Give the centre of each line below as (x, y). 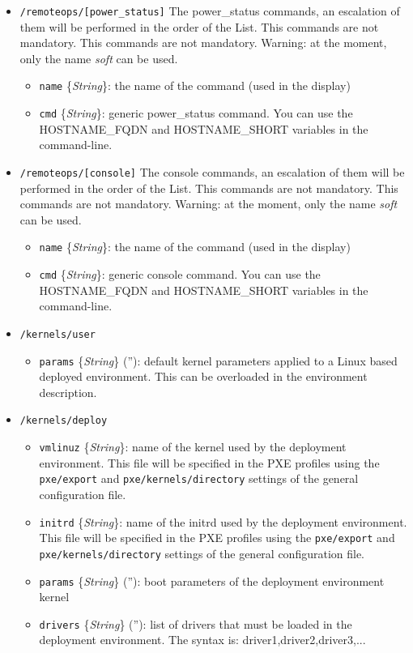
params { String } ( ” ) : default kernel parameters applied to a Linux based (218, 360)
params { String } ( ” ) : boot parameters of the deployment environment (212, 580)
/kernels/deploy (64, 421)
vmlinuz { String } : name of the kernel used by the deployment (193, 447)
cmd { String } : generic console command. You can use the (180, 274)
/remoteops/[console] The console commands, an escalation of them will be (212, 171)
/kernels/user (57, 334)
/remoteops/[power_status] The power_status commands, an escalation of (210, 11)
